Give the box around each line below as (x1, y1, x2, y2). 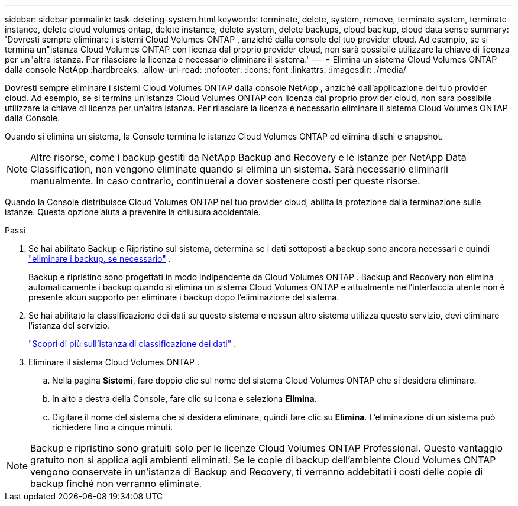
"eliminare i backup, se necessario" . (28, 254, 171, 264)
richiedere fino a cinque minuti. (52, 422, 173, 432)
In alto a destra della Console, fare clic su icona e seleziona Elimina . (52, 394, 317, 404)
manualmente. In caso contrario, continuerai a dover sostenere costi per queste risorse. (30, 175, 420, 187)
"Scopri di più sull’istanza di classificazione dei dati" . (28, 339, 237, 349)
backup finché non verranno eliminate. (30, 478, 202, 489)
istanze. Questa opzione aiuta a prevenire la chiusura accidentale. (5, 207, 261, 217)
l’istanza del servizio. (28, 320, 111, 330)
